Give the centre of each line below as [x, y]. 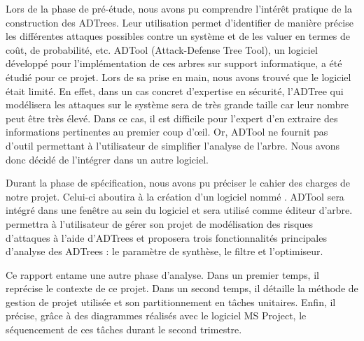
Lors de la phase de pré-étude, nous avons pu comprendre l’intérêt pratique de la [179, 8]
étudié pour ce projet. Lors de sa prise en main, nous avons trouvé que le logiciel [178, 77]
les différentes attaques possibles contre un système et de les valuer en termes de [178, 36]
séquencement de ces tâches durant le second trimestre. [124, 329]
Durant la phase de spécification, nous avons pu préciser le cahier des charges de [178, 183]
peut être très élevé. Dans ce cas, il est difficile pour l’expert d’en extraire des [172, 118]
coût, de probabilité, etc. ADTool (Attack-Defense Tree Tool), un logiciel [162, 49]
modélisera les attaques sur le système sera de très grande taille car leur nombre [177, 104]
